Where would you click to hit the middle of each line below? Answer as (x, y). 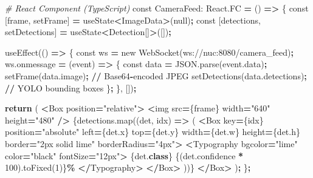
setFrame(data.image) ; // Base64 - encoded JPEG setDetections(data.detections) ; (156, 75)
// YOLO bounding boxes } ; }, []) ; (71, 87)
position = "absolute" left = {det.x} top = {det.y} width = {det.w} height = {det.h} (153, 132)
